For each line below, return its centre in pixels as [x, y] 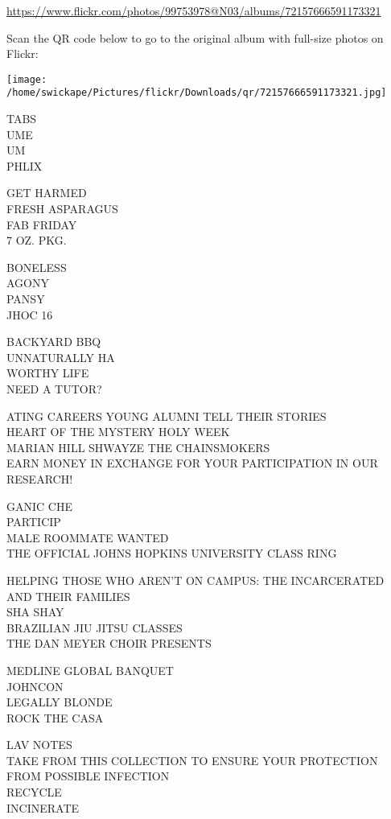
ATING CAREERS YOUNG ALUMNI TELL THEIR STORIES [167, 416]
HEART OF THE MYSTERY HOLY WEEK [118, 432]
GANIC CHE [39, 506]
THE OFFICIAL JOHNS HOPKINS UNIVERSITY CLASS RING [172, 553]
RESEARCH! [40, 478]
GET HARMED [47, 193]
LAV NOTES [39, 745]
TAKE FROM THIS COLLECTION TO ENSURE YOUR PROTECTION [192, 760]
